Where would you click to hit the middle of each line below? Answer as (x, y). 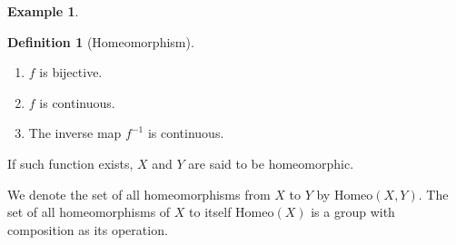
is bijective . (71, 72)
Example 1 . (43, 11)
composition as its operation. (88, 229)
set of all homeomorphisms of (89, 212)
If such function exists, (70, 163)
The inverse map (75, 133)
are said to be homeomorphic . (271, 163)
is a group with (353, 212)
